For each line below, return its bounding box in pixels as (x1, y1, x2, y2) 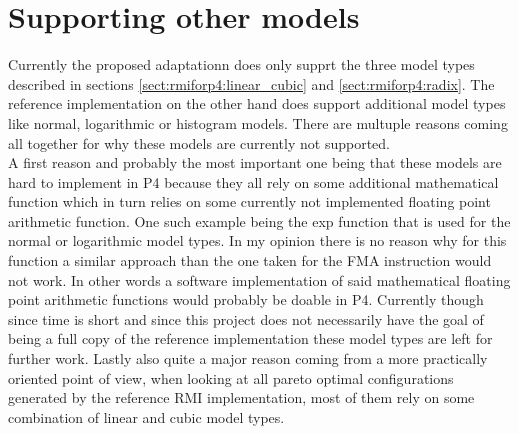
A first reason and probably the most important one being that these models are (8, 152, 502, 173)
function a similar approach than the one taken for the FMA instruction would (8, 250, 492, 271)
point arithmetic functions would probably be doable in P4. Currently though (8, 289, 484, 310)
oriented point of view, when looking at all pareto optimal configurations (8, 367, 454, 388)
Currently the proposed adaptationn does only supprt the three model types (8, 54, 475, 75)
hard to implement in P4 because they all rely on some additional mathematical (8, 171, 499, 192)
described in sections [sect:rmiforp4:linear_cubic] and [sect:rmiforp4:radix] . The (8, 73, 495, 94)
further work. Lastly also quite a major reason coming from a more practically (8, 348, 488, 369)
